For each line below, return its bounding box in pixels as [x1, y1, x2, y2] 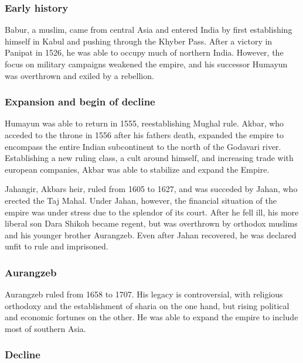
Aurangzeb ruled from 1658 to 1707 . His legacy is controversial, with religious [5, 288, 283, 300]
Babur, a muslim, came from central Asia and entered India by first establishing [5, 23, 292, 36]
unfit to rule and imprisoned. [5, 240, 108, 252]
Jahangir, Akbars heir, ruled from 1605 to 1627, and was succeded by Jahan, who [5, 183, 298, 195]
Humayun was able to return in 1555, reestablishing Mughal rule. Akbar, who [5, 117, 284, 129]
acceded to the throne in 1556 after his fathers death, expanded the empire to [5, 129, 284, 141]
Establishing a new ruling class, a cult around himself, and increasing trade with [5, 152, 294, 164]
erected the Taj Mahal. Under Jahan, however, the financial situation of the [5, 194, 277, 206]
